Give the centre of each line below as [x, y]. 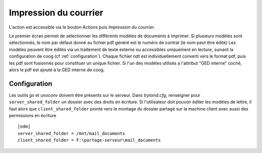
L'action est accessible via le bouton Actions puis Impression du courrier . [82, 27]
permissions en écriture [33, 115]
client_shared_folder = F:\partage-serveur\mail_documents [89, 140]
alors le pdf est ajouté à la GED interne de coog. [57, 70]
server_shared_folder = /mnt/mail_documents [72, 133]
